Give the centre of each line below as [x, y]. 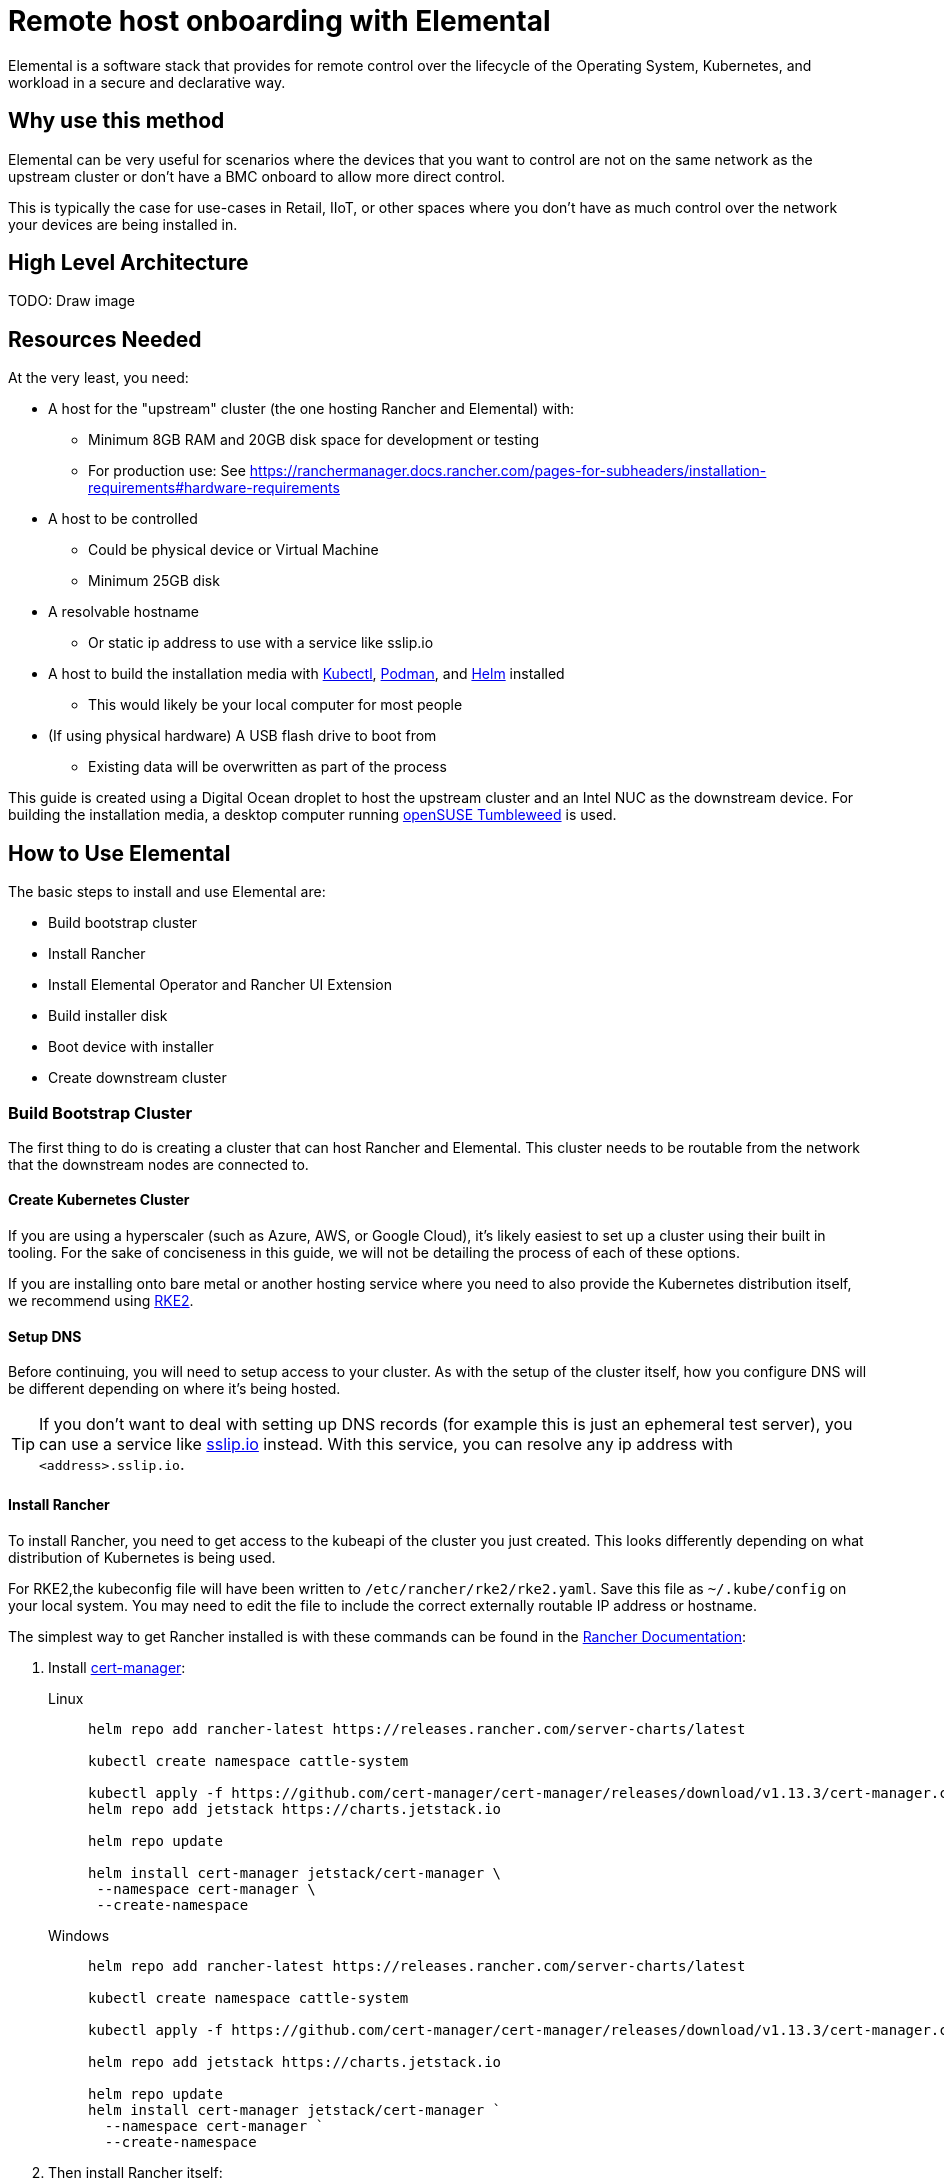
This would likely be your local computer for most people [275, 705]
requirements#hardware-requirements [214, 488]
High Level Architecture [128, 263]
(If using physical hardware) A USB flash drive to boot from [242, 736]
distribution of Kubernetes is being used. [142, 1557]
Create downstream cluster [137, 1078]
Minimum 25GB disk [154, 581]
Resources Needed [105, 339]
